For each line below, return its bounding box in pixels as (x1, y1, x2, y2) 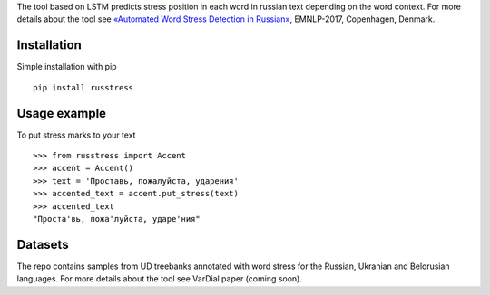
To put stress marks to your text (16, 129, 136, 140)
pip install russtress (33, 82, 134, 92)
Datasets (16, 236, 69, 252)
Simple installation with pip (16, 62, 117, 72)
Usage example (16, 105, 107, 121)
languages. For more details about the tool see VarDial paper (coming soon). (16, 273, 303, 284)
